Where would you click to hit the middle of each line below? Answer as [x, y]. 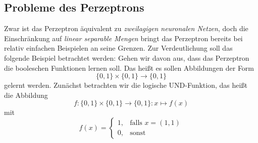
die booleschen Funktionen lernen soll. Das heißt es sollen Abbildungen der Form [129, 67]
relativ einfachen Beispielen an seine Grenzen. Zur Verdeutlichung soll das [118, 48]
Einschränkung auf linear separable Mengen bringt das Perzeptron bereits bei [123, 38]
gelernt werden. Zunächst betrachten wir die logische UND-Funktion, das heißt [126, 85]
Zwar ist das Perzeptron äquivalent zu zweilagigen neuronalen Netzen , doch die [126, 28]
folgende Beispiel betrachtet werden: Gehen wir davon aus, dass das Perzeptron [127, 57]
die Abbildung [26, 95]
